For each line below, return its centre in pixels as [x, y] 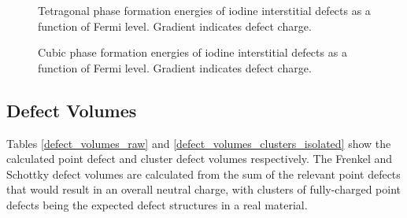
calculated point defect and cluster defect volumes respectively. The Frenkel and [200, 159]
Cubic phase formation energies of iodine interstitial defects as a [192, 52]
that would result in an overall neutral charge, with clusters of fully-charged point [204, 189]
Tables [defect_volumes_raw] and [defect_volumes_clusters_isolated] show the [199, 143]
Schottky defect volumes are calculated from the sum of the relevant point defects [203, 174]
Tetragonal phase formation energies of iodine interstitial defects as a [204, 10]
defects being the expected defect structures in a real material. [157, 204]
